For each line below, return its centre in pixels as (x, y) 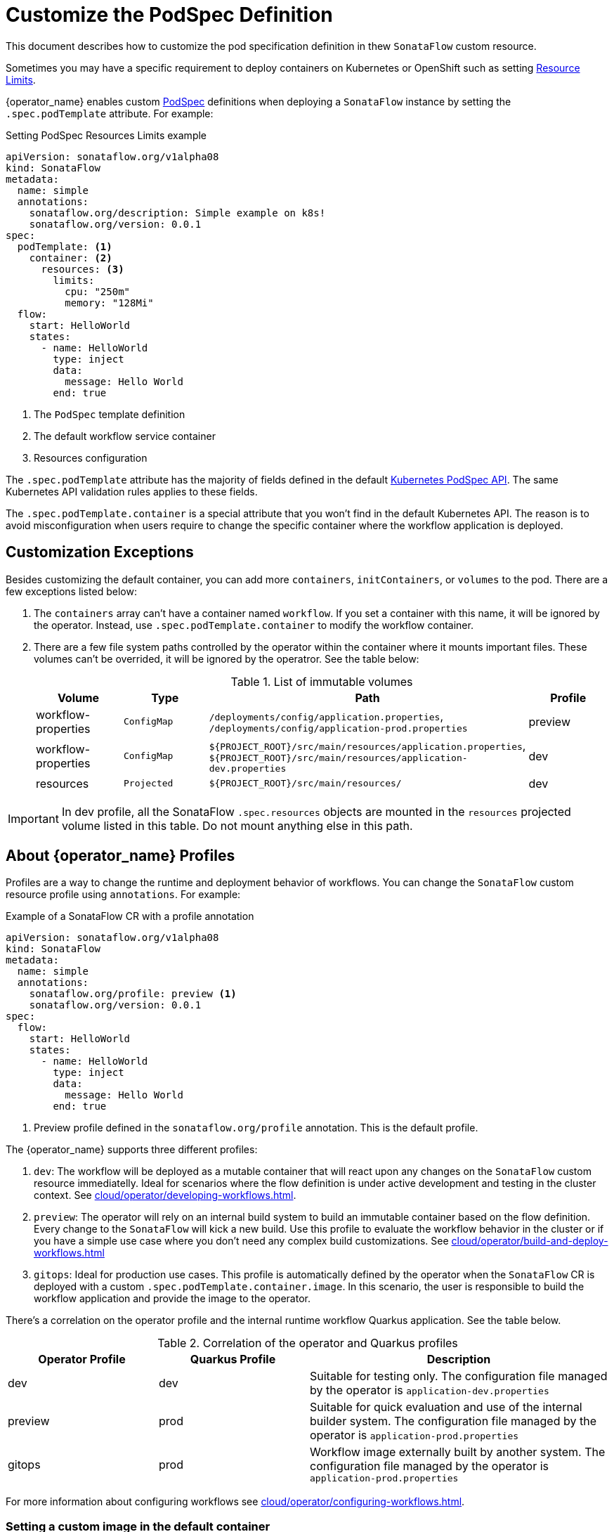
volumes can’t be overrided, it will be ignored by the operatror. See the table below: (227, 658)
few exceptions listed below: (71, 591)
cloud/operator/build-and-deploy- (530, 1241)
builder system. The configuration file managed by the (453, 1421)
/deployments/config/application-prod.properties (338, 729)
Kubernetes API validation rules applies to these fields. (132, 491)
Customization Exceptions (100, 552)
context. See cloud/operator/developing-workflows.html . (165, 1195)
